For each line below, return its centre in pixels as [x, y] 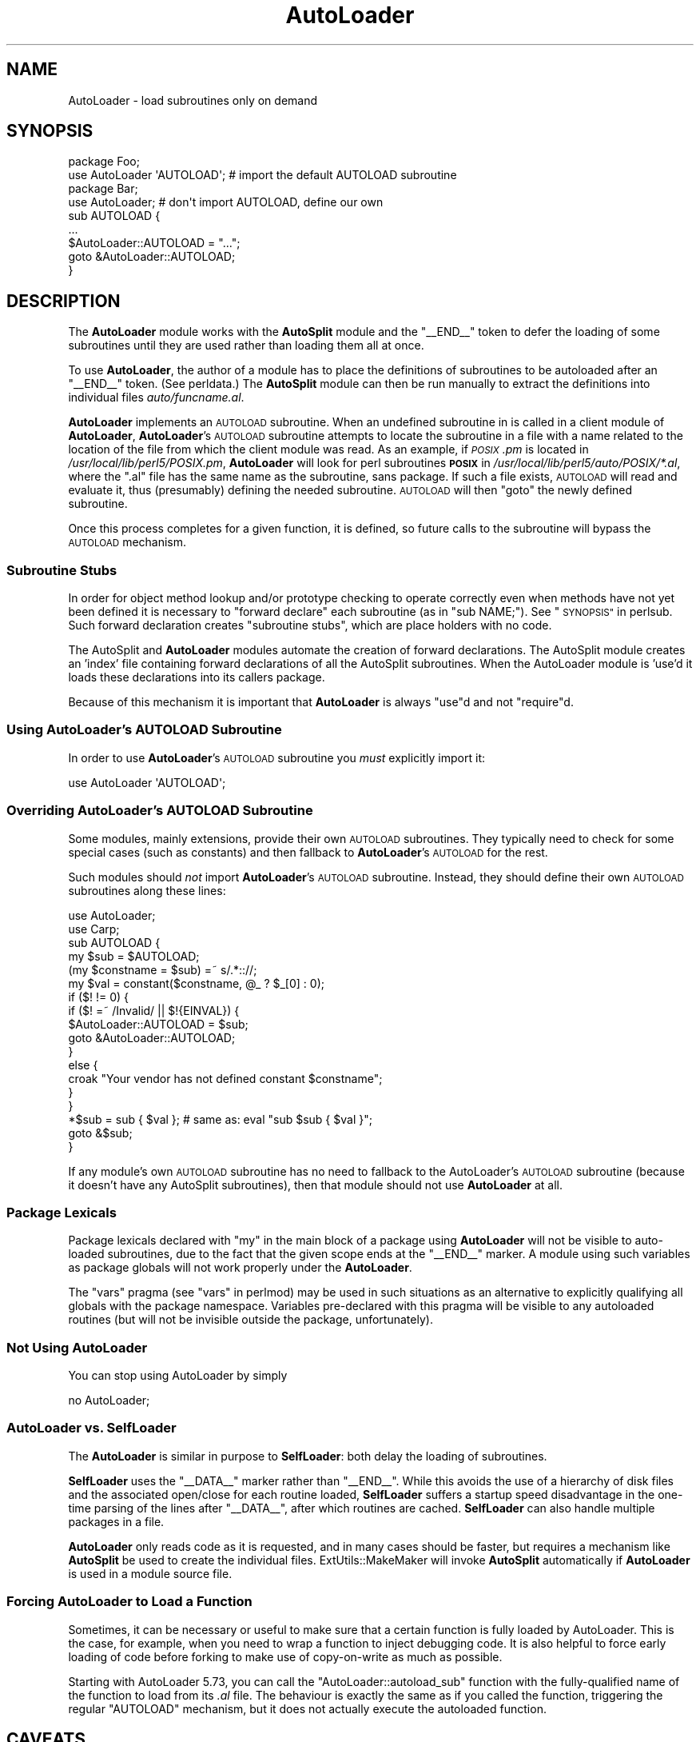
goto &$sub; [100, 1133]
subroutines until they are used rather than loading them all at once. [246, 346]
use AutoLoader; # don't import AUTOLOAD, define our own [226, 202]
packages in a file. [116, 1521]
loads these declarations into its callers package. [197, 677]
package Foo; [104, 162]
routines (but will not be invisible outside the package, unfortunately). [251, 1320]
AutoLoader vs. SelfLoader [91, 1428]
